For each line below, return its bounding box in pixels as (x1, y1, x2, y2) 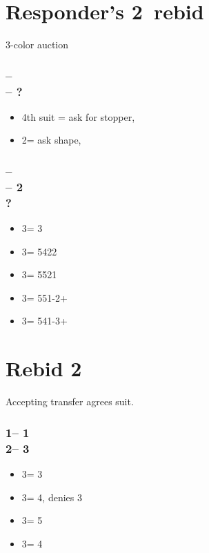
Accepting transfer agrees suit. (6, 394, 134, 409)
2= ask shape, (21, 133, 81, 147)
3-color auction (6, 37, 69, 52)
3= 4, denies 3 (21, 489, 82, 504)
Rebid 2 (6, 354, 82, 382)
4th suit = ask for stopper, (21, 109, 135, 124)
